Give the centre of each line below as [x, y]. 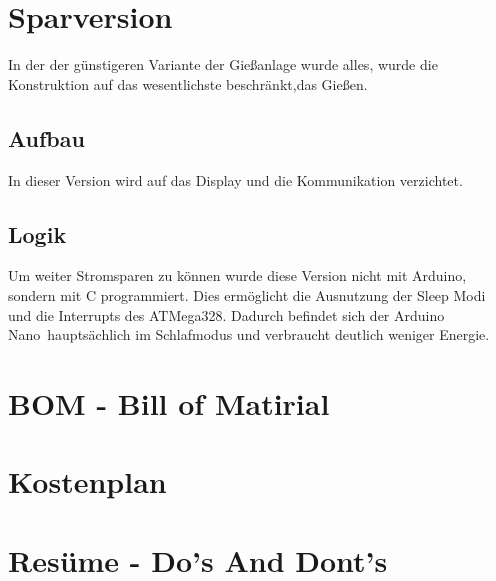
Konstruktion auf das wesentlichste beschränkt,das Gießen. [188, 83]
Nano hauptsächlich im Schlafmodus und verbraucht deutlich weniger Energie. [249, 334]
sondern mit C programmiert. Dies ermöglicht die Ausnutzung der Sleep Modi [247, 294]
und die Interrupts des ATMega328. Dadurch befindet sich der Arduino [226, 314]
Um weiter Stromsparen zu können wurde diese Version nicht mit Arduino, [237, 275]
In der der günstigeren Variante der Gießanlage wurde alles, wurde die [223, 64]
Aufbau [46, 137]
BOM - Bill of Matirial [169, 402]
